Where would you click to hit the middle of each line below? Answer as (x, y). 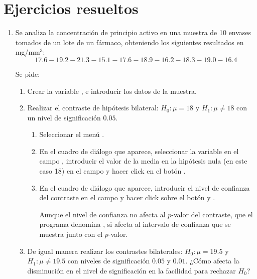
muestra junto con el (71, 234)
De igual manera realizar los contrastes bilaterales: (105, 251)
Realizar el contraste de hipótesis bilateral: (93, 108)
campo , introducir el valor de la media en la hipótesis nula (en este (143, 161)
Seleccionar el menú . (72, 134)
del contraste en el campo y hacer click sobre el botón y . (127, 197)
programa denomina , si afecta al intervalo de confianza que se (135, 224)
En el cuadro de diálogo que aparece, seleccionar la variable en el (139, 151)
